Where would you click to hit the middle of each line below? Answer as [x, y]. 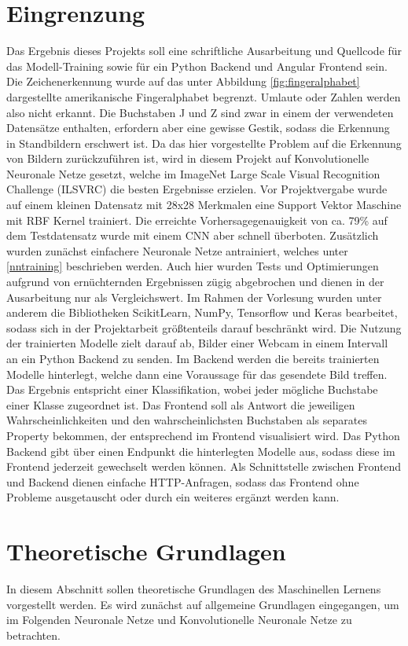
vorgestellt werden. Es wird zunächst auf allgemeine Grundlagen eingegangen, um [203, 604]
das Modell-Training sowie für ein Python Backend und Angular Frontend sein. [197, 66]
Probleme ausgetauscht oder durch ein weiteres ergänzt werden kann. [173, 497]
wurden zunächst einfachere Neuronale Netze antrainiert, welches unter [177, 250]
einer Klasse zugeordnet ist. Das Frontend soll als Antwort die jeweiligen [181, 404]
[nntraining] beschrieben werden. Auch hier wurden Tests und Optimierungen [193, 266]
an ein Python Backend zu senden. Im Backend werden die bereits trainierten [193, 358]
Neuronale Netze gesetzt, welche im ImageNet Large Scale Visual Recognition [193, 173]
